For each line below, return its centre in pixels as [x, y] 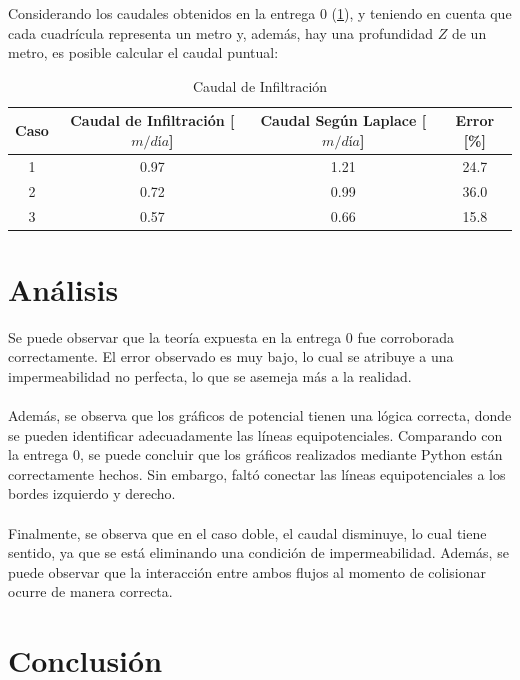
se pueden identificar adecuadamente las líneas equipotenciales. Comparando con [255, 434]
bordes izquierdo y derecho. [92, 493]
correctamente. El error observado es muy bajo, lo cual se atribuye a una [231, 356]
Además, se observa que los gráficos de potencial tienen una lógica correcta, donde [260, 415]
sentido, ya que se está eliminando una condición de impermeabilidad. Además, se [258, 552]
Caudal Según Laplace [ [343, 120]
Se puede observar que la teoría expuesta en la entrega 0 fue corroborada [231, 336]
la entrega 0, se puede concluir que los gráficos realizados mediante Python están [255, 454]
